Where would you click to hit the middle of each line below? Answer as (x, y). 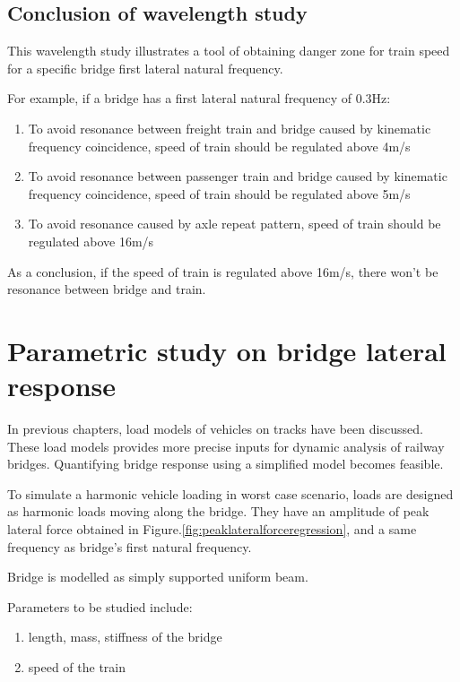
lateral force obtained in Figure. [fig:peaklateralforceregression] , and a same (212, 529)
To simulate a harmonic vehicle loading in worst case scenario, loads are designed (230, 493)
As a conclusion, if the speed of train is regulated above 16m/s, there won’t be (223, 271)
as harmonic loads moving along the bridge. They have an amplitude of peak (218, 511)
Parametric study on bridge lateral (227, 350)
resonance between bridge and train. (107, 289)
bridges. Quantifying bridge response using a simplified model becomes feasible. (226, 464)
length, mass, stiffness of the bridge (125, 637)
